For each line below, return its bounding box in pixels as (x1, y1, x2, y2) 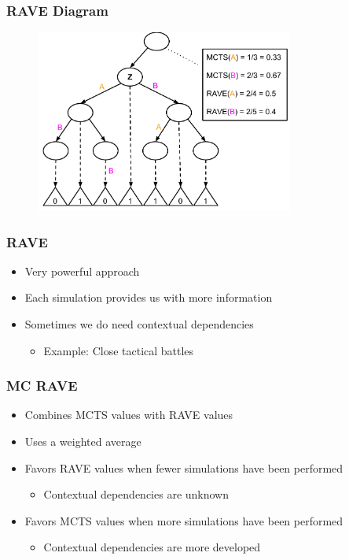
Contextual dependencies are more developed (43, 539, 261, 555)
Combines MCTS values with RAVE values (24, 406, 233, 423)
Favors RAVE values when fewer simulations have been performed (24, 459, 343, 476)
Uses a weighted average (24, 433, 141, 450)
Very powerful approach (24, 262, 140, 279)
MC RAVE (6, 376, 78, 395)
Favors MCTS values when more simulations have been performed (24, 512, 343, 528)
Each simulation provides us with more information (24, 289, 273, 306)
